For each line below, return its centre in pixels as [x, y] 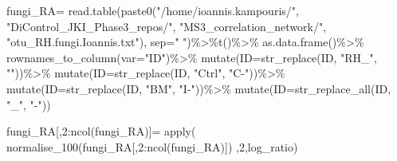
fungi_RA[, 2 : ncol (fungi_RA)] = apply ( [101, 131]
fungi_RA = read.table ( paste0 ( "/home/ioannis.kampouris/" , [153, 10]
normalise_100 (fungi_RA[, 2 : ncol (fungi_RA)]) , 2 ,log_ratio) [152, 146]
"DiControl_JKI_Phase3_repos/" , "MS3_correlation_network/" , [167, 26]
